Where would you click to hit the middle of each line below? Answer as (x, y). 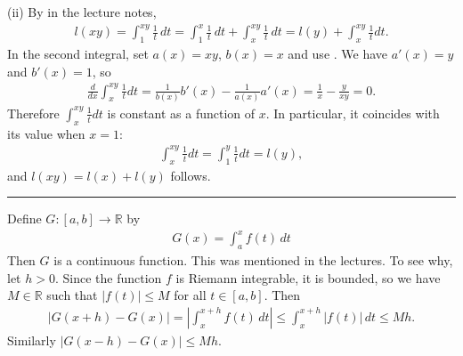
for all (190, 295)
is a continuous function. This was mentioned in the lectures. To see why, (253, 260)
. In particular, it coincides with (353, 113)
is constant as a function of (181, 113)
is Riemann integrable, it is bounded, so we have (308, 277)
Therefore (33, 113)
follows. (191, 175)
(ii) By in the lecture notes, (82, 12)
